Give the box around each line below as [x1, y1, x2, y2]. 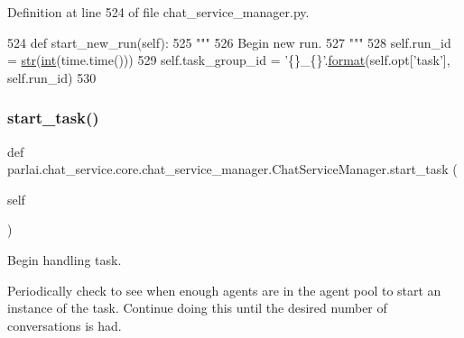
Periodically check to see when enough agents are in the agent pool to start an [7, 280, 441, 299]
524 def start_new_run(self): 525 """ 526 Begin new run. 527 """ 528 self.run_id [7, 32, 451, 51]
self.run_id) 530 [7, 68, 97, 87]
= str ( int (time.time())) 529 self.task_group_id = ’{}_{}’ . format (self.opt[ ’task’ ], [7, 50, 450, 69]
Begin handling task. [7, 250, 122, 269]
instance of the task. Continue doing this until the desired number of [7, 298, 387, 317]
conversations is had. [7, 315, 122, 334]
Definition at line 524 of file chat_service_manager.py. [7, 3, 310, 21]
